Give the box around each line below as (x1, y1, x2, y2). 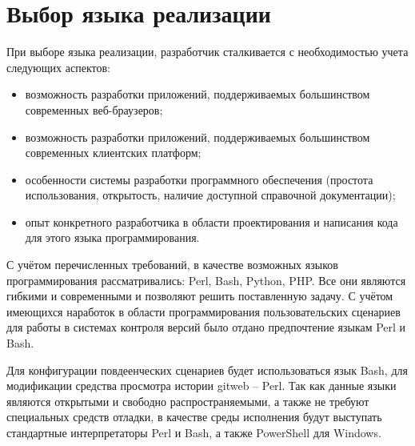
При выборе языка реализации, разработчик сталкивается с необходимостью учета (6, 43, 409, 60)
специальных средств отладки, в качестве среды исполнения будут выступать (6, 408, 382, 425)
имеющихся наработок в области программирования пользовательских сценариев (6, 303, 401, 319)
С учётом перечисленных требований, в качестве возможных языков (6, 256, 338, 273)
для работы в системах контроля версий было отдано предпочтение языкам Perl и (6, 319, 406, 336)
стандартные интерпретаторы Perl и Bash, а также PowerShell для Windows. (6, 424, 381, 440)
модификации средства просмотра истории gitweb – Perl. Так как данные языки (6, 377, 397, 394)
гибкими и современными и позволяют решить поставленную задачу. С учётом (6, 287, 393, 304)
